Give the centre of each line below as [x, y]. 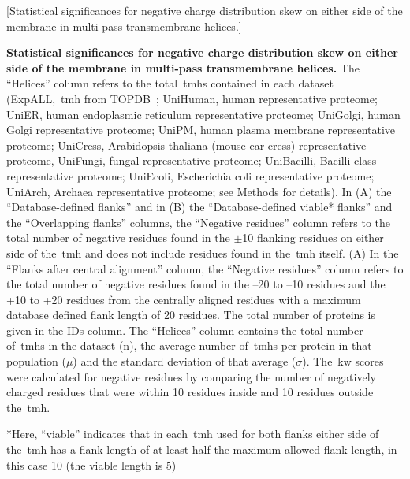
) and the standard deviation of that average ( [184, 361]
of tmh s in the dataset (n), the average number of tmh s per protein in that [189, 345]
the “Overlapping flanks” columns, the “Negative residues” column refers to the [199, 222]
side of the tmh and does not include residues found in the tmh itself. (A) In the [203, 252]
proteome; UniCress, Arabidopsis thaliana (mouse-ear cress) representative [186, 145]
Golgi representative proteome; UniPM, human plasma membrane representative [201, 130]
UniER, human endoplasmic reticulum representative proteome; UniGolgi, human [203, 114]
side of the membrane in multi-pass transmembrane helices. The [183, 67]
